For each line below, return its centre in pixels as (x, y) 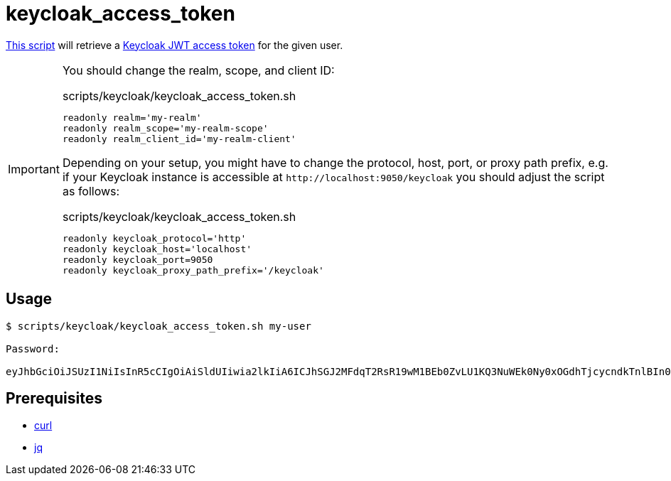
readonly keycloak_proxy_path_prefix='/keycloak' (193, 270)
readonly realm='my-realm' (132, 117)
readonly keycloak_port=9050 (138, 259)
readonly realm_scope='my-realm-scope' (165, 128)
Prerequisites (54, 399)
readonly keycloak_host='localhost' (157, 249)
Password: (33, 348)
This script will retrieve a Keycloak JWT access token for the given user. (175, 45)
